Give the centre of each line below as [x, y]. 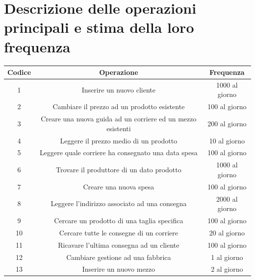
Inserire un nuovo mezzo [119, 269]
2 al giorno [227, 269]
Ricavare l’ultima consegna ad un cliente [119, 245]
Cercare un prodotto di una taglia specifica [119, 220]
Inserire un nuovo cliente [119, 89]
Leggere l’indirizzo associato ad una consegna [119, 203]
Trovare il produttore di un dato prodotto [119, 170]
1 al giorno [227, 257]
